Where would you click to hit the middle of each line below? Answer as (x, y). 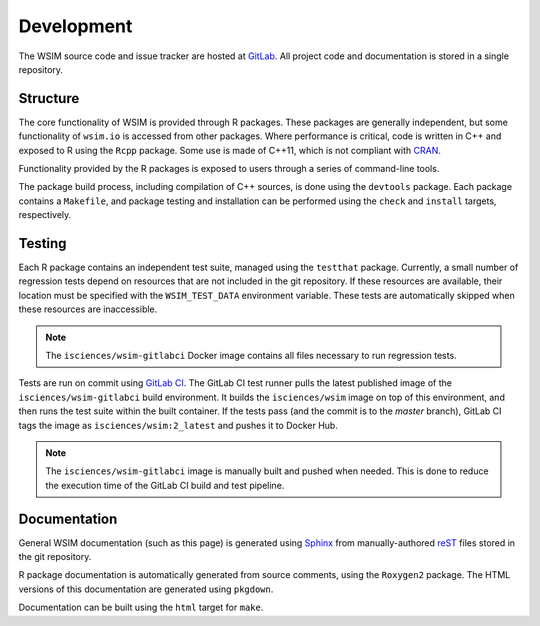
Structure (49, 98)
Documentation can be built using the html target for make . (141, 607)
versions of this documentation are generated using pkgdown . (146, 589)
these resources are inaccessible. (88, 309)
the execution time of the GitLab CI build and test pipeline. (165, 485)
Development (75, 26)
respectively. (45, 215)
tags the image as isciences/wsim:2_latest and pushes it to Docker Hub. (178, 425)
